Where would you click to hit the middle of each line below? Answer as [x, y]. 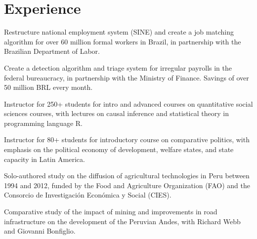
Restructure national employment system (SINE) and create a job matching [119, 32]
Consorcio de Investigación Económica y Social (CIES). [88, 195]
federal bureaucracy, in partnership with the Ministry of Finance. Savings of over [127, 77]
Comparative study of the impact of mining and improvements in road [111, 212]
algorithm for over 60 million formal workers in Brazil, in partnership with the [123, 41]
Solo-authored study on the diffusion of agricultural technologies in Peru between [127, 176]
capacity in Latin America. [44, 159]
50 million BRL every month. [48, 87]
